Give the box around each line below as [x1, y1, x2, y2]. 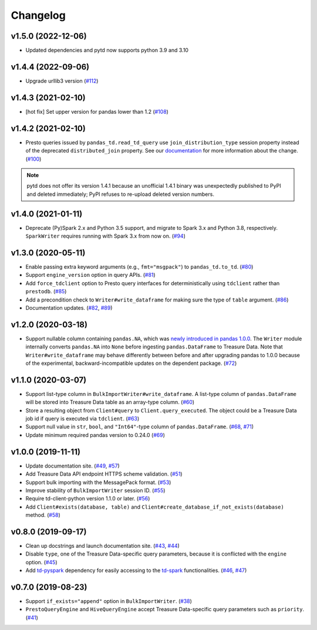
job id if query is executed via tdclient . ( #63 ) [25, 415, 140, 422]
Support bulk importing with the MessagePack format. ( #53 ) [25, 479, 171, 486]
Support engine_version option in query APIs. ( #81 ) [25, 272, 156, 279]
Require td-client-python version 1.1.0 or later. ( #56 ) [25, 495, 150, 502]
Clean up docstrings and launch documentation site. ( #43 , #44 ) [25, 542, 180, 549]
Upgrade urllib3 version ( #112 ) [25, 77, 99, 84]
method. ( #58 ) [25, 512, 61, 519]
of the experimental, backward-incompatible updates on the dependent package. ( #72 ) [25, 360, 237, 367]
